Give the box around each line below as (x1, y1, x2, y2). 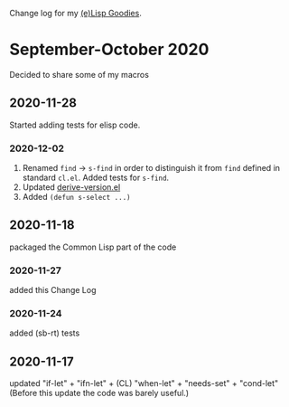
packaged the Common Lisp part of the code (9, 241, 177, 252)
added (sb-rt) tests (9, 327, 80, 338)
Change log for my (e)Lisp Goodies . (9, 8, 142, 18)
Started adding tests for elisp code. (9, 119, 141, 130)
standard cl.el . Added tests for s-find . (22, 172, 170, 184)
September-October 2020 (9, 40, 210, 60)
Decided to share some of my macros (9, 69, 149, 80)
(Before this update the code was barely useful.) (9, 388, 190, 399)
